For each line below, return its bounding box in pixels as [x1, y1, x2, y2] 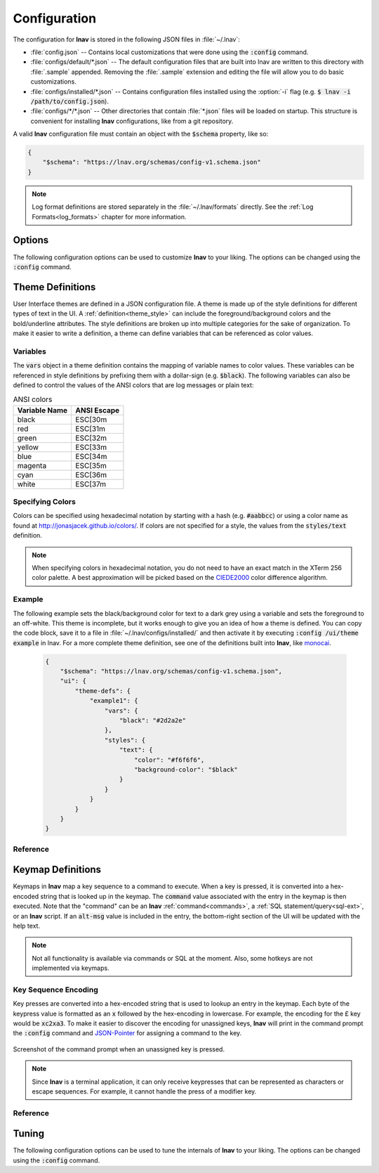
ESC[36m [75, 469, 107, 479]
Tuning [13, 1128, 45, 1140]
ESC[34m [75, 451, 107, 461]
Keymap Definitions [13, 864, 102, 876]
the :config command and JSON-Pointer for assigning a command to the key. [13, 1029, 242, 1037]
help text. [13, 921, 41, 930]
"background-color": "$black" [133, 765, 238, 773]
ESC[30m [75, 415, 107, 425]
